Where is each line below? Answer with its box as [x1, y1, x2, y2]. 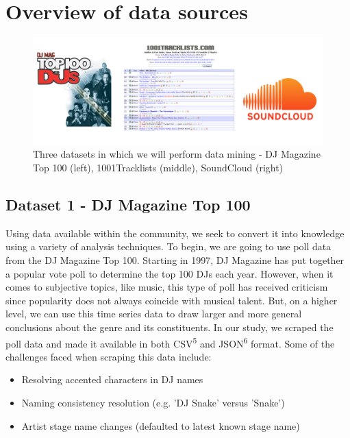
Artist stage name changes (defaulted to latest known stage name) [21, 418, 300, 433]
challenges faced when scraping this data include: [5, 349, 212, 363]
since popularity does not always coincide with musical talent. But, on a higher [5, 293, 338, 307]
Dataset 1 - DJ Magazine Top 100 [5, 193, 251, 215]
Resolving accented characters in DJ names [21, 372, 203, 387]
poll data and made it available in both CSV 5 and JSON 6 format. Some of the [5, 334, 335, 350]
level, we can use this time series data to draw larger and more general [5, 306, 302, 321]
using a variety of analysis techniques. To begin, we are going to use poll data [5, 239, 332, 254]
